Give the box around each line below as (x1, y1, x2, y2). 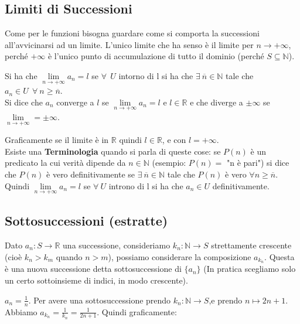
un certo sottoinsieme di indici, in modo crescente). (5, 274, 188, 287)
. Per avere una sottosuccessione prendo (28, 294, 171, 306)
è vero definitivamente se (46, 168, 135, 180)
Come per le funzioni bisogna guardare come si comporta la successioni (5, 27, 260, 39)
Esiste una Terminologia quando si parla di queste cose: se (5, 145, 221, 157)
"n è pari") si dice (227, 156, 289, 169)
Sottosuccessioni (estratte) (5, 212, 168, 230)
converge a (56, 96, 94, 108)
